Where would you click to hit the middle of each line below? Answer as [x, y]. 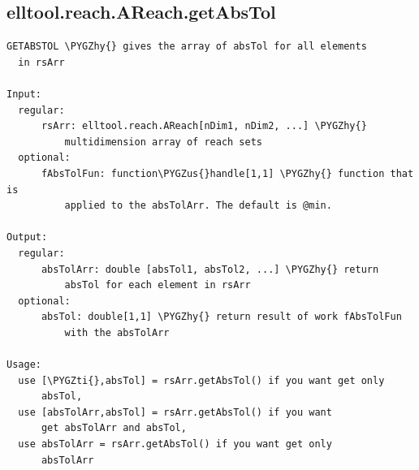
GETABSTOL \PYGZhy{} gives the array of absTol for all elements [187, 47]
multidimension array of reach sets [163, 142]
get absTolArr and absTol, [114, 428]
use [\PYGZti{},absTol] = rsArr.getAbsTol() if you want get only [201, 380]
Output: [27, 237]
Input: [24, 94]
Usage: [24, 365]
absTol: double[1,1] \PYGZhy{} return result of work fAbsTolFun [221, 317]
